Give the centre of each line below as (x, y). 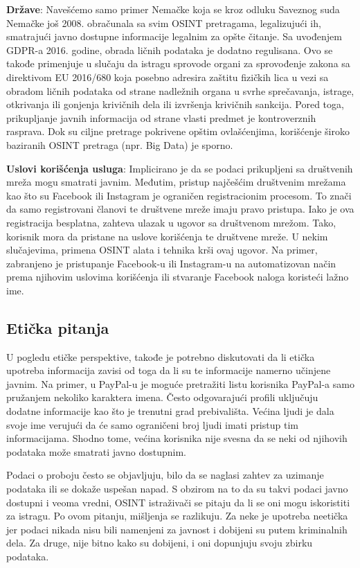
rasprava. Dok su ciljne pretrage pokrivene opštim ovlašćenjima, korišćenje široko (178, 131)
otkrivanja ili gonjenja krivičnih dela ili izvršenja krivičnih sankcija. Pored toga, (175, 104)
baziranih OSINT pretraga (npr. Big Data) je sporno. (120, 144)
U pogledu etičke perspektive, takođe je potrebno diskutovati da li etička (161, 356)
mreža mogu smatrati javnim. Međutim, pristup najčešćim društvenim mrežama (176, 182)
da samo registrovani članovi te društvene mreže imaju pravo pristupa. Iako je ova (180, 209)
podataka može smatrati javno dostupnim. (96, 451)
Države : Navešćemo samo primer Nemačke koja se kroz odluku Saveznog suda (173, 9)
